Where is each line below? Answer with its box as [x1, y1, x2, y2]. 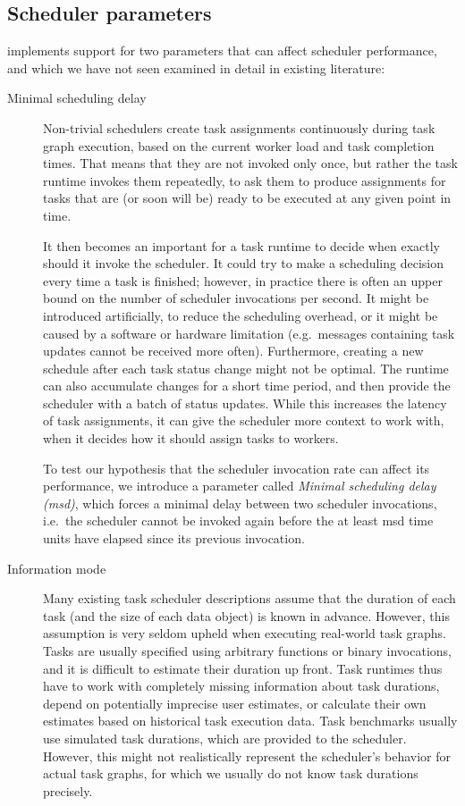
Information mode [7, 558, 106, 577]
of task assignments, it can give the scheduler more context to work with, [43, 411, 444, 430]
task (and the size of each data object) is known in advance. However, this [43, 606, 450, 625]
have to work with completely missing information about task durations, [43, 676, 440, 695]
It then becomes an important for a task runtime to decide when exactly [43, 236, 440, 255]
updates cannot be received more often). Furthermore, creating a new [43, 341, 424, 360]
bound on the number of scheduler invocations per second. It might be [43, 289, 429, 307]
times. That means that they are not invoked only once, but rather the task [43, 154, 458, 172]
